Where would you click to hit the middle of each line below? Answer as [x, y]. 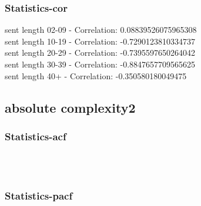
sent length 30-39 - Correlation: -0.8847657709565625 [100, 64]
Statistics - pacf [39, 196]
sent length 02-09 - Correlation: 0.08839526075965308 [101, 30]
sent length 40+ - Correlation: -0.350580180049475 [96, 75]
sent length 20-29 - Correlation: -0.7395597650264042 [100, 53]
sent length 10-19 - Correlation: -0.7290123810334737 [100, 41]
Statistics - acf [36, 136]
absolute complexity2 [70, 107]
